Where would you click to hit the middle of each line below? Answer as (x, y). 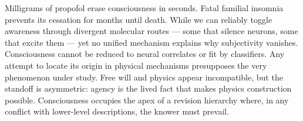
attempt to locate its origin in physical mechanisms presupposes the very (136, 65)
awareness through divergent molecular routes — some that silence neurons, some (151, 31)
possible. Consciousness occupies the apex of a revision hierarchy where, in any (147, 100)
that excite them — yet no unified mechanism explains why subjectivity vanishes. (151, 42)
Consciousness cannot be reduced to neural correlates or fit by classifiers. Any (145, 54)
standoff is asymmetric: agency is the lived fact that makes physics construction (148, 88)
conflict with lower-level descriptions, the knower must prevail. (117, 111)
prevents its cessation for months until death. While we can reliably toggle (139, 19)
